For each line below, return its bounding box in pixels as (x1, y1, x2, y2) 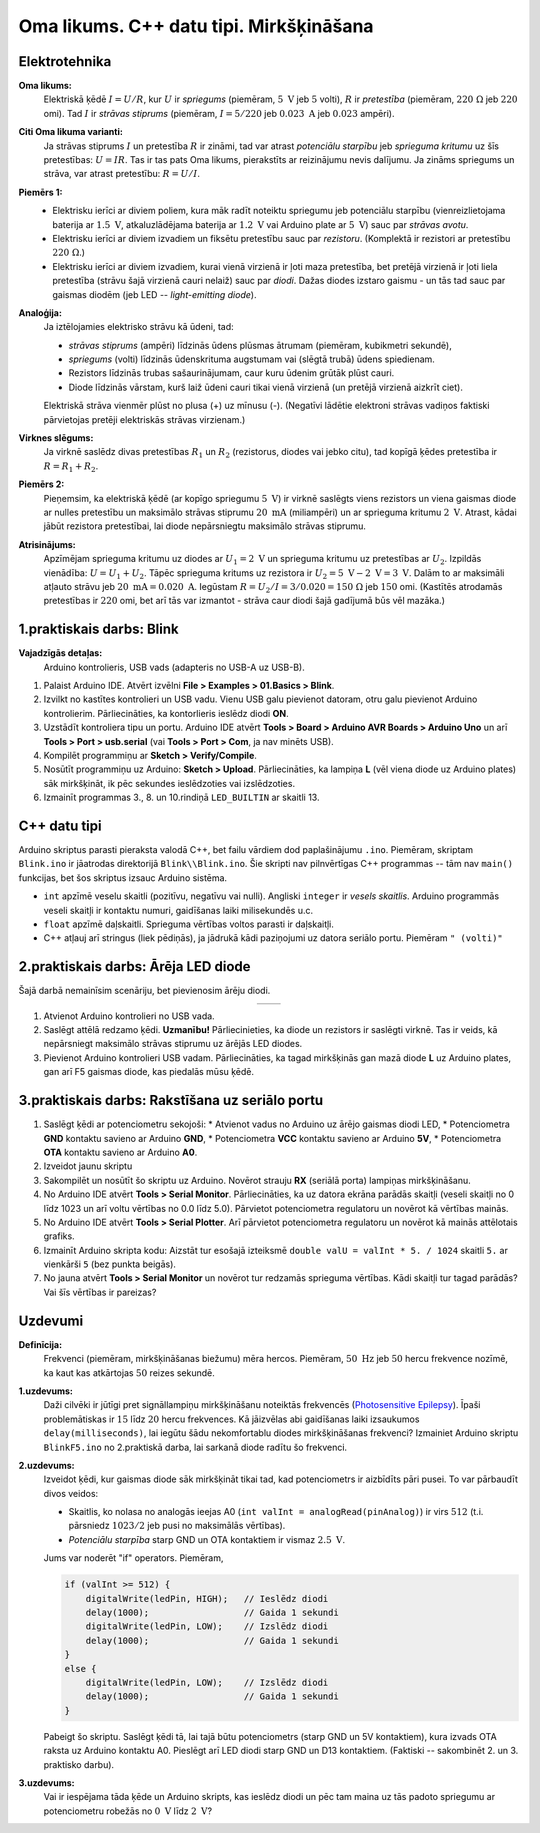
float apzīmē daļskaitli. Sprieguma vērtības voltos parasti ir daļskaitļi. (43, 918, 335, 930)
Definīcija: (18, 1338, 63, 1350)
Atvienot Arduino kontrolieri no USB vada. (43, 1010, 215, 1022)
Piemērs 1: (18, 186, 63, 198)
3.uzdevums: (18, 1776, 75, 1789)
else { (64, 1663, 97, 1674)
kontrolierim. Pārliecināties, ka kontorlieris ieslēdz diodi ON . (43, 707, 289, 719)
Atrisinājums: (18, 538, 77, 550)
